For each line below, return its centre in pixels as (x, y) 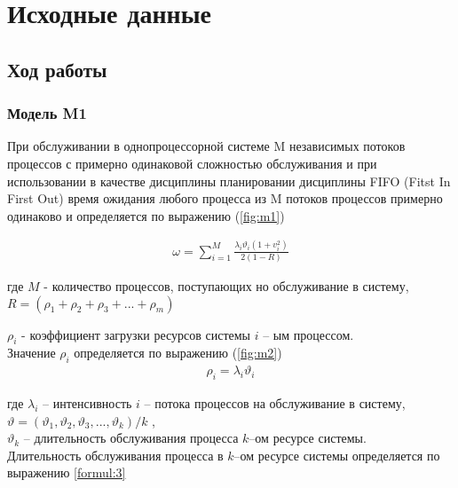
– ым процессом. (308, 334)
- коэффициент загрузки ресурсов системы (136, 334)
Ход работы (57, 69)
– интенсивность (87, 403)
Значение (32, 353)
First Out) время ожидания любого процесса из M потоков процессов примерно (225, 198)
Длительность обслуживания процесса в (115, 455)
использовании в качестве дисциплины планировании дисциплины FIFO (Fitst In (229, 181)
